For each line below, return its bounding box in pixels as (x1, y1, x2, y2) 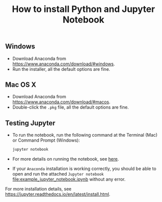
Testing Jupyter (5, 119, 56, 127)
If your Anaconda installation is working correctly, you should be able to (12, 166, 157, 172)
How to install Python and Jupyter (12, 3, 155, 15)
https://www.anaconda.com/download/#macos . (12, 99, 111, 105)
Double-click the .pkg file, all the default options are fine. (12, 104, 129, 110)
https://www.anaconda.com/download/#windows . (12, 61, 115, 67)
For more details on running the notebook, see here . (12, 156, 119, 162)
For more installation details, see (5, 186, 72, 192)
